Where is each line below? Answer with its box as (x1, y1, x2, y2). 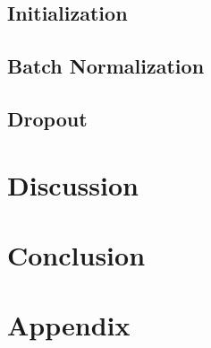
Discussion (7, 166, 139, 203)
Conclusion (7, 236, 146, 273)
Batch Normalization (7, 52, 205, 80)
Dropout (7, 104, 88, 132)
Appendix (7, 307, 131, 344)
